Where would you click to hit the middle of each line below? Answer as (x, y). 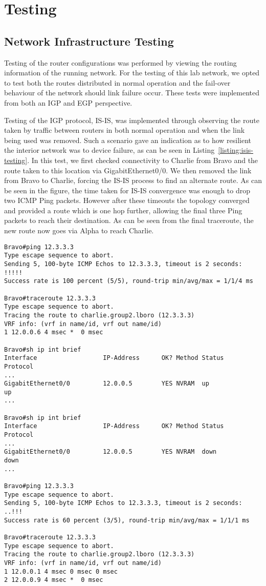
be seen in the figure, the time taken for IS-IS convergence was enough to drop (127, 190)
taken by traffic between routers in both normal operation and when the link (125, 130)
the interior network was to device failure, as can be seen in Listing (109, 150)
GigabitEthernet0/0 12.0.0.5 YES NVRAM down (110, 452)
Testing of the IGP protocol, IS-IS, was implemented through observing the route (132, 120)
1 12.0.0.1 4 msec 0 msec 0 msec (61, 571)
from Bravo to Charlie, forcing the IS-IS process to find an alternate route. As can (133, 180)
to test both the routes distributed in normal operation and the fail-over (117, 82)
